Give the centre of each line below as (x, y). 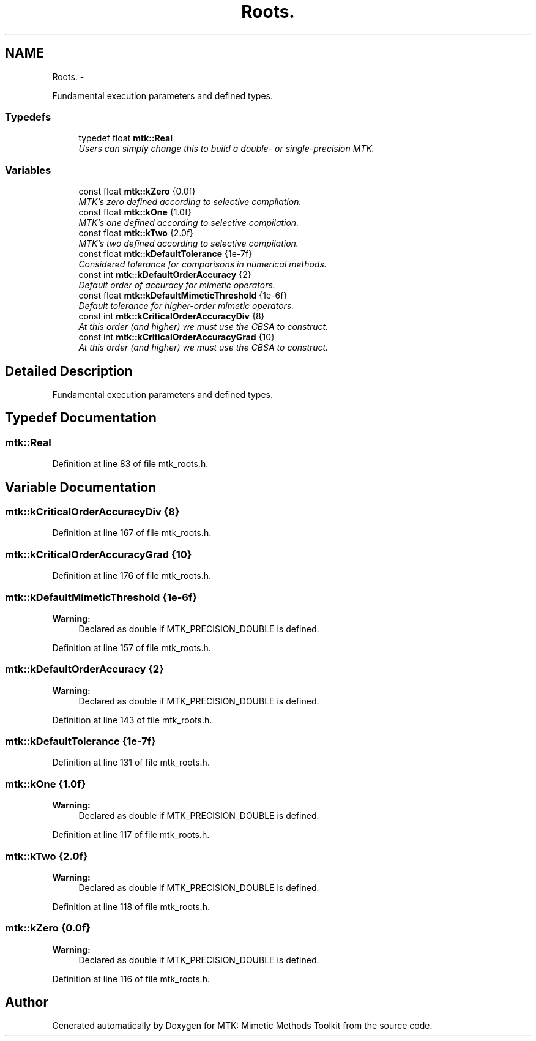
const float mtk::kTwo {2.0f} (136, 233)
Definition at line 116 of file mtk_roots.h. (131, 979)
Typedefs (28, 117)
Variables (28, 170)
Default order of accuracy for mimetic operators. (177, 285)
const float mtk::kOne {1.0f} (135, 212)
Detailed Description (69, 371)
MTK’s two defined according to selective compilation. (188, 244)
